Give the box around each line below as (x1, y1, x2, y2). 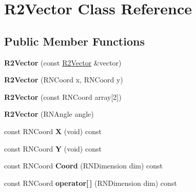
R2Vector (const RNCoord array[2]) (4, 91, 122, 102)
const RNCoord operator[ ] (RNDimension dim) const (4, 177, 177, 188)
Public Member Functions (4, 33, 145, 49)
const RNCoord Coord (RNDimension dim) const (4, 160, 163, 171)
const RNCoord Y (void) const (4, 143, 102, 154)
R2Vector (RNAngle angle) (4, 109, 94, 119)
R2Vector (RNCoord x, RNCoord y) (4, 74, 123, 85)
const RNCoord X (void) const (4, 125, 102, 136)
